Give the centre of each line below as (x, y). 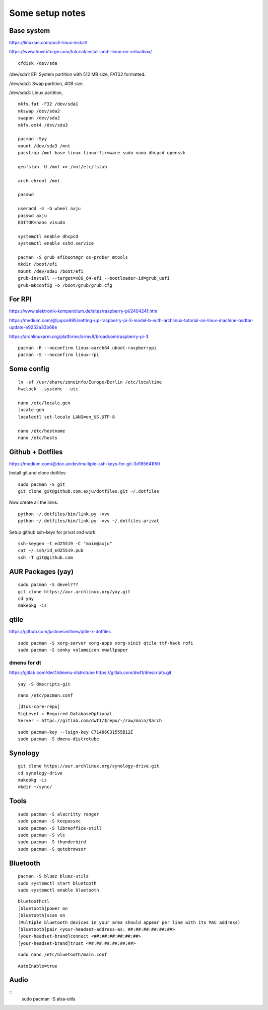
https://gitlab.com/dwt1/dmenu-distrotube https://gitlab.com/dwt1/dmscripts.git (90, 673)
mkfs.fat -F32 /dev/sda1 (48, 104)
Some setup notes (47, 13)
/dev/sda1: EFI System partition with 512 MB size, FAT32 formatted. (77, 74)
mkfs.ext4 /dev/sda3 (43, 125)
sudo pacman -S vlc (42, 835)
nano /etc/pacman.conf (46, 695)
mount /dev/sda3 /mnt (44, 146)
